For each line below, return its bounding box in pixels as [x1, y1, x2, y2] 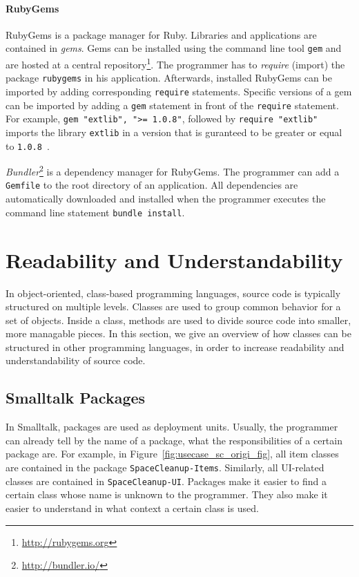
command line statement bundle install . [6, 205, 185, 219]
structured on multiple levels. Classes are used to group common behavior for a [6, 299, 341, 314]
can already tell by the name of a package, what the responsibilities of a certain [6, 433, 342, 447]
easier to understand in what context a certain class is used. [6, 500, 259, 515]
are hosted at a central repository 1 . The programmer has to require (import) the [6, 55, 345, 71]
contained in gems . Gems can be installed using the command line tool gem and [6, 41, 342, 55]
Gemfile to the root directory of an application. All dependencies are [6, 178, 298, 192]
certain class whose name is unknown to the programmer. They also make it [6, 487, 328, 502]
